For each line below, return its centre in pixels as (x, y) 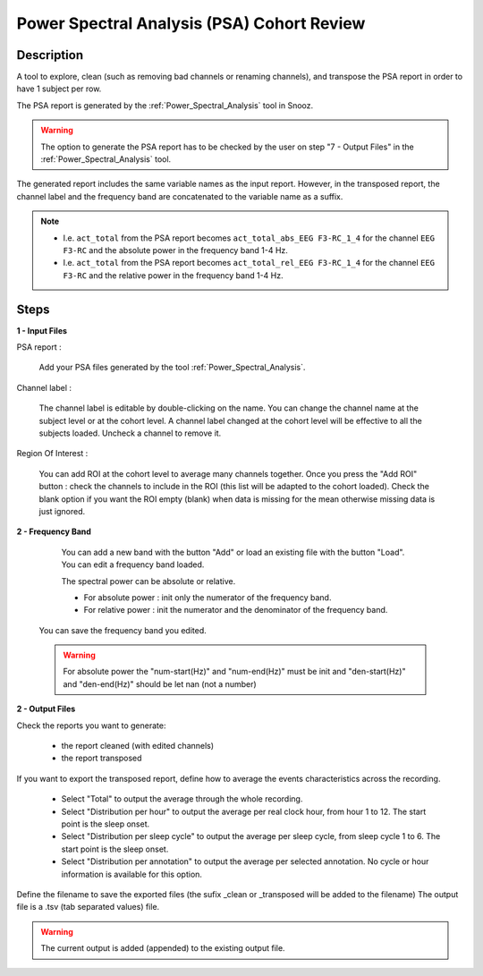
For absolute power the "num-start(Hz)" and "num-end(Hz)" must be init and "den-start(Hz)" (234, 672)
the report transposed (102, 758)
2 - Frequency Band (54, 531)
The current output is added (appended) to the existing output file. (163, 948)
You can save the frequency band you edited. (123, 630)
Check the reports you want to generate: (91, 726)
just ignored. (62, 511)
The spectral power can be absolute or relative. (148, 581)
